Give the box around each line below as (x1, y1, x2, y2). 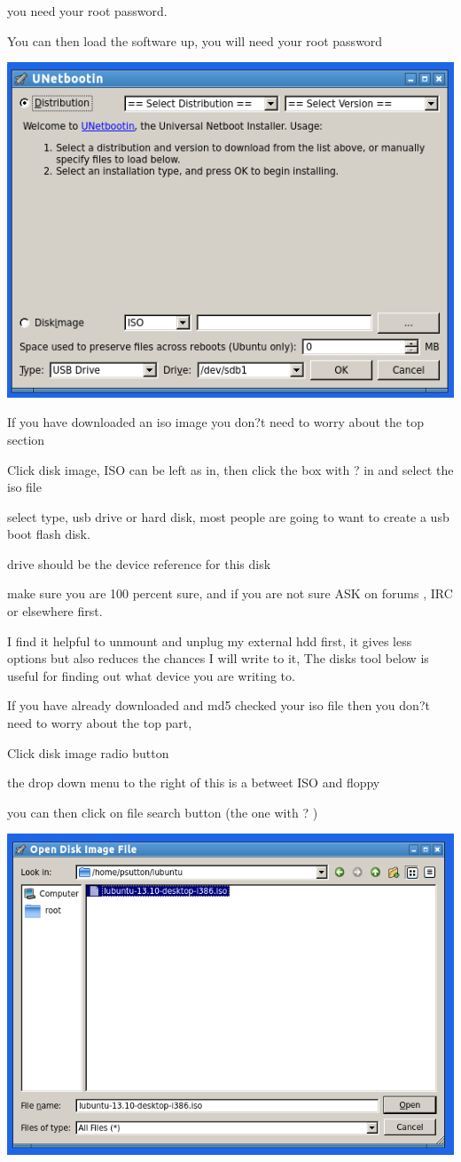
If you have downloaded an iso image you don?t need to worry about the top (7, 413, 424, 431)
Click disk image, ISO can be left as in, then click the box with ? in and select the (7, 460, 454, 478)
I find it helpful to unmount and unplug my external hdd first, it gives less (7, 631, 412, 650)
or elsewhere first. (7, 602, 103, 621)
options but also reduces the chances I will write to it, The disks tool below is (7, 649, 429, 668)
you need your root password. (7, 2, 168, 20)
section (7, 430, 45, 448)
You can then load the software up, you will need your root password (7, 31, 383, 50)
